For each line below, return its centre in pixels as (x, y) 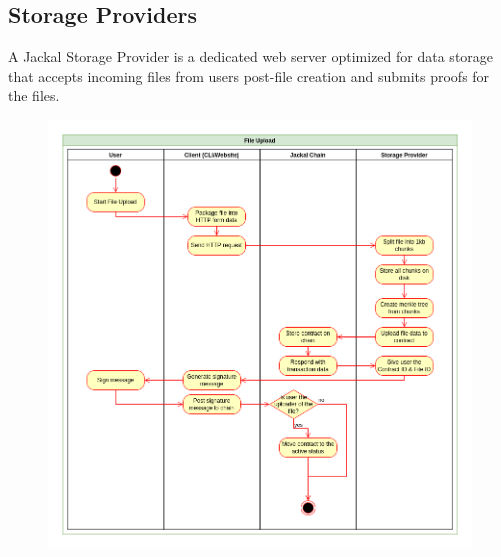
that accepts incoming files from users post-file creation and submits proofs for (249, 75)
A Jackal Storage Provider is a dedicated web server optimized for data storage (251, 56)
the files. (34, 95)
